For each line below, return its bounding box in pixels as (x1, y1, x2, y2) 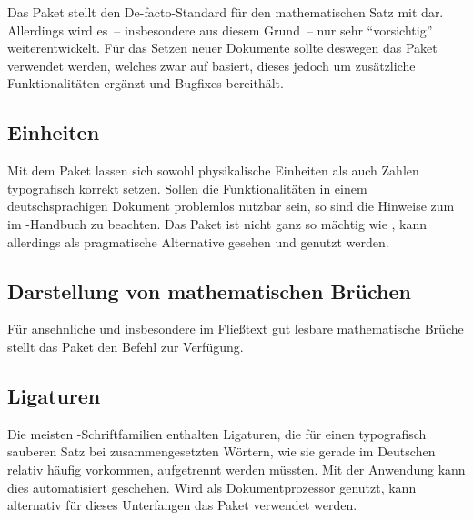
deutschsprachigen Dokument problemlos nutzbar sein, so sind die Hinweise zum (7, 196, 455, 215)
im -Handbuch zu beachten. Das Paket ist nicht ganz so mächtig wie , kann (7, 214, 428, 233)
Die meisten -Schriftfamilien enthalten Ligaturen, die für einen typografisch (7, 424, 427, 443)
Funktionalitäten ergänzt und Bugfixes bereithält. (7, 74, 284, 93)
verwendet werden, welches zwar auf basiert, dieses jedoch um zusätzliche (7, 55, 416, 75)
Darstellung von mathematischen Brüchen (7, 276, 411, 305)
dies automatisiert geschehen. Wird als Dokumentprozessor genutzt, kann (7, 477, 417, 496)
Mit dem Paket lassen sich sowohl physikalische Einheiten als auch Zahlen (7, 161, 419, 180)
